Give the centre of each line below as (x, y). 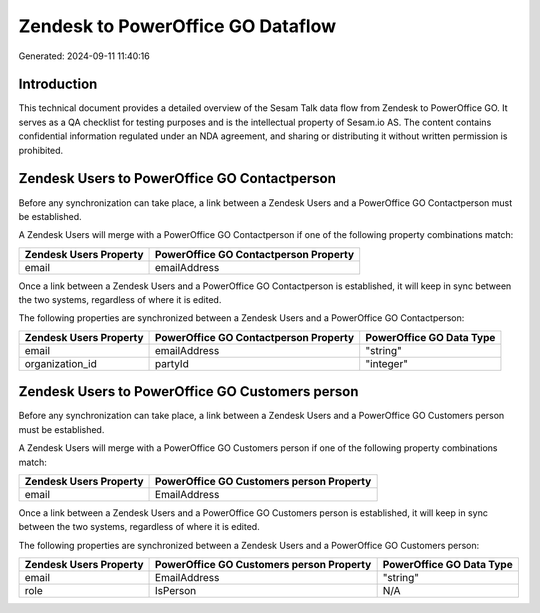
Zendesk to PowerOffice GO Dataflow (177, 26)
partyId (172, 363)
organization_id (60, 363)
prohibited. (41, 150)
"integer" (387, 363)
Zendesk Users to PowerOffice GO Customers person (188, 391)
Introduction (58, 84)
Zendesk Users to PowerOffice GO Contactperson (177, 178)
